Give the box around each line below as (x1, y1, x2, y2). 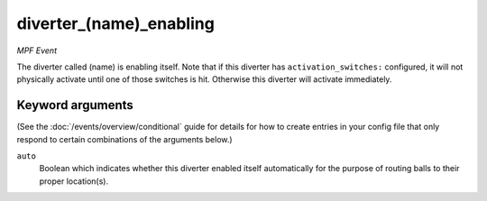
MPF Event (16, 45, 58, 56)
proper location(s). (39, 176, 109, 187)
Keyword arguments (16, 97, 134, 113)
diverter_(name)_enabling (16, 14, 216, 33)
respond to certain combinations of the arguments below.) (16, 133, 234, 144)
